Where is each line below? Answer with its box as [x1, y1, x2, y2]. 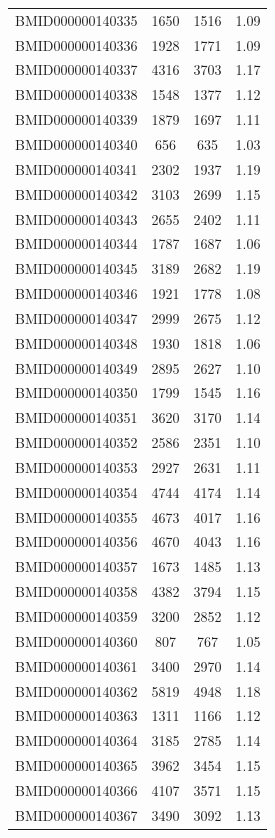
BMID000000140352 [15, 432, 138, 453]
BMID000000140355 [15, 506, 138, 527]
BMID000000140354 [15, 481, 138, 502]
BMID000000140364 [15, 730, 138, 751]
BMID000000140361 [15, 655, 138, 676]
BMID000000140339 [15, 109, 138, 130]
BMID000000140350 [15, 382, 138, 403]
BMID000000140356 [15, 531, 138, 552]
